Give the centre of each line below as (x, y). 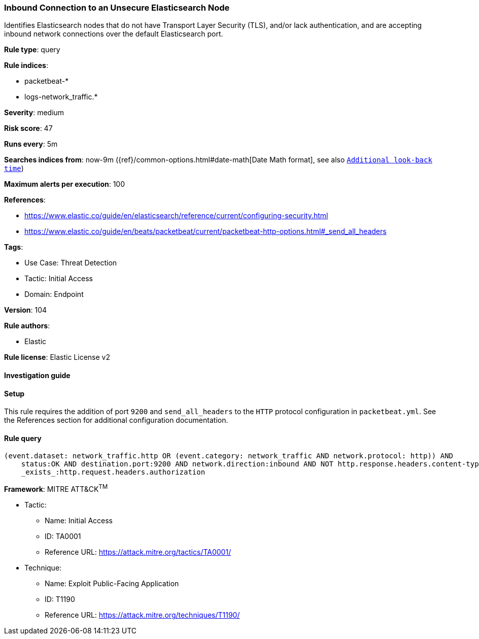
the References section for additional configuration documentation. (116, 420)
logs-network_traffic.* (61, 97)
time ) (14, 169)
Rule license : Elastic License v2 (57, 357)
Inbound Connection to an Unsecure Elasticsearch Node (117, 8)
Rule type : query (32, 50)
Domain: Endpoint (54, 294)
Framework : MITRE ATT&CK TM (56, 489)
